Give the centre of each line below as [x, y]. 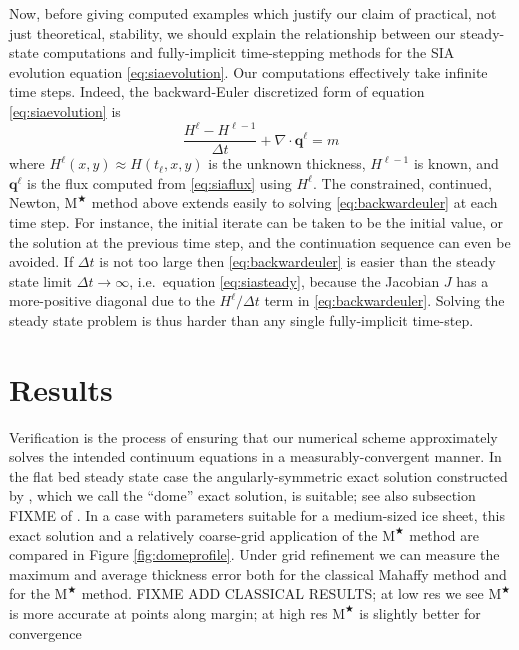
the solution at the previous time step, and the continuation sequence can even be [260, 241]
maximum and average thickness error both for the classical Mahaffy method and [258, 573]
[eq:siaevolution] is [65, 110]
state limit [41, 280]
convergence [45, 632]
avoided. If [41, 261]
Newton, [34, 202]
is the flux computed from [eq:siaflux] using [159, 182]
